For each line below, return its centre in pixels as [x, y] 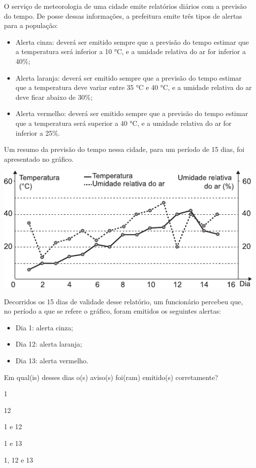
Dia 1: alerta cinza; [44, 327]
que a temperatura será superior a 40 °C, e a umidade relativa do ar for [124, 123]
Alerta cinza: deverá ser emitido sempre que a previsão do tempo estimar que [132, 42]
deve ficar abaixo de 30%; [54, 97]
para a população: [31, 25]
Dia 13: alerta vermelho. [52, 360]
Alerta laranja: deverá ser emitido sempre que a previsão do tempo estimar [128, 77]
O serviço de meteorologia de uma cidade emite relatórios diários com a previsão [125, 6]
